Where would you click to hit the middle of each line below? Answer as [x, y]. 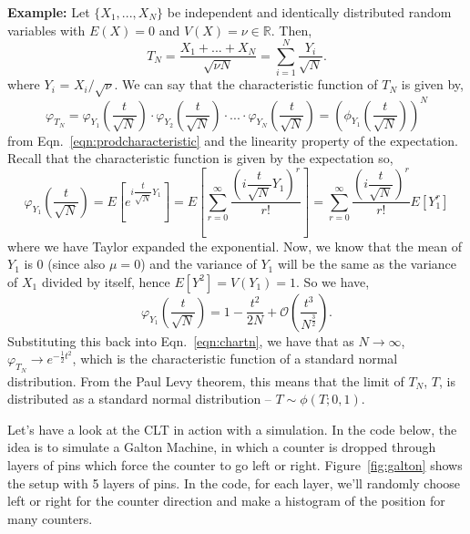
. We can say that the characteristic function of [246, 84]
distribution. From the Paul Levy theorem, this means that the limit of [206, 380]
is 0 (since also [65, 264]
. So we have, [333, 281]
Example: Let [49, 12]
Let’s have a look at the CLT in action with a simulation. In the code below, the [232, 429]
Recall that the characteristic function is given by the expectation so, [200, 158]
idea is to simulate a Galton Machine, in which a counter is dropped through [222, 447]
